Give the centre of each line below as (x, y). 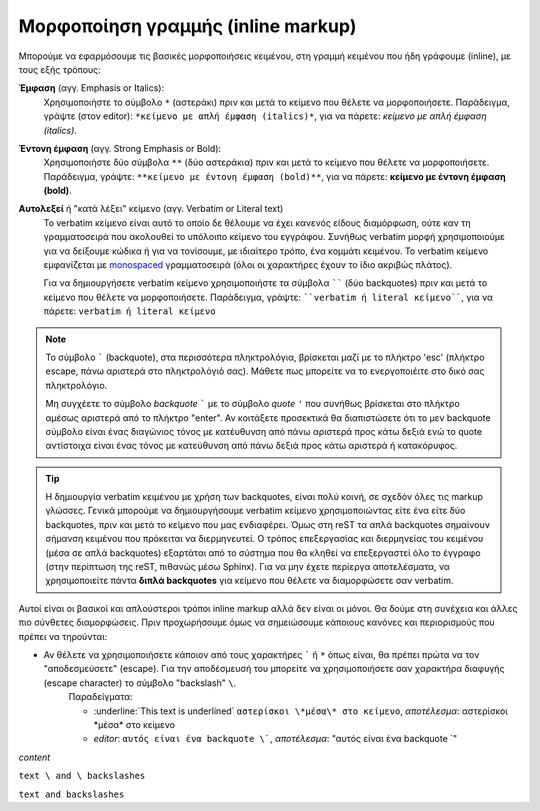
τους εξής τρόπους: (60, 69)
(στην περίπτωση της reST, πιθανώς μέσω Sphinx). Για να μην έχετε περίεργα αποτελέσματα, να (247, 567)
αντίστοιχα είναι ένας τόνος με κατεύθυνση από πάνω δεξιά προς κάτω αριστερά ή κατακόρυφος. (251, 446)
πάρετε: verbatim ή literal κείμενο (129, 311)
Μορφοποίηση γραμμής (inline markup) (187, 26)
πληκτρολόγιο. (76, 385)
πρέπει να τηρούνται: (63, 636)
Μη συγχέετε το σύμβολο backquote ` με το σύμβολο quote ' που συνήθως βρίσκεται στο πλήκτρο (252, 404)
